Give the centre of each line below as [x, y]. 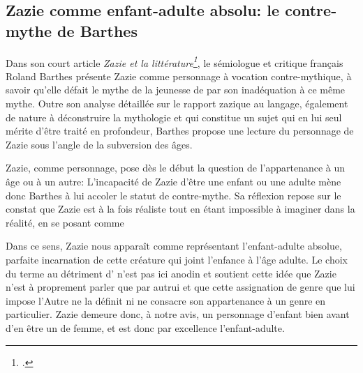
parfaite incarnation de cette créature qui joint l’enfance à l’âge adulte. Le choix [177, 259]
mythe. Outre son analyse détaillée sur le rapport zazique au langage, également [177, 104]
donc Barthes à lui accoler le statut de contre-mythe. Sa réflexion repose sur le [173, 195]
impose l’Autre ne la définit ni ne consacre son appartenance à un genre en [166, 300]
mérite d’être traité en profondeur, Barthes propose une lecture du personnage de [180, 131]
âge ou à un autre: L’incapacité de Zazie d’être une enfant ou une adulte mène [173, 181]
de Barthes [97, 30]
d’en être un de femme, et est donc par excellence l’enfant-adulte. [145, 327]
